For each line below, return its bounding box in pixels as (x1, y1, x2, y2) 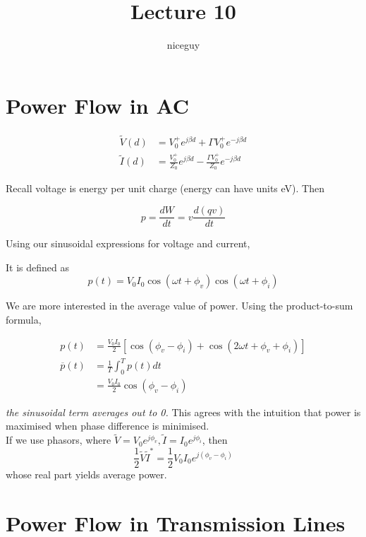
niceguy (166, 37, 200, 52)
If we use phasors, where (6, 432, 111, 447)
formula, (6, 312, 42, 326)
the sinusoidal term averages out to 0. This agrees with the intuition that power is (6, 404, 361, 419)
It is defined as (6, 259, 69, 274)
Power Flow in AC (6, 90, 190, 119)
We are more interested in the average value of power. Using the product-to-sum (6, 298, 353, 313)
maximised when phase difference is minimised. (6, 418, 209, 433)
